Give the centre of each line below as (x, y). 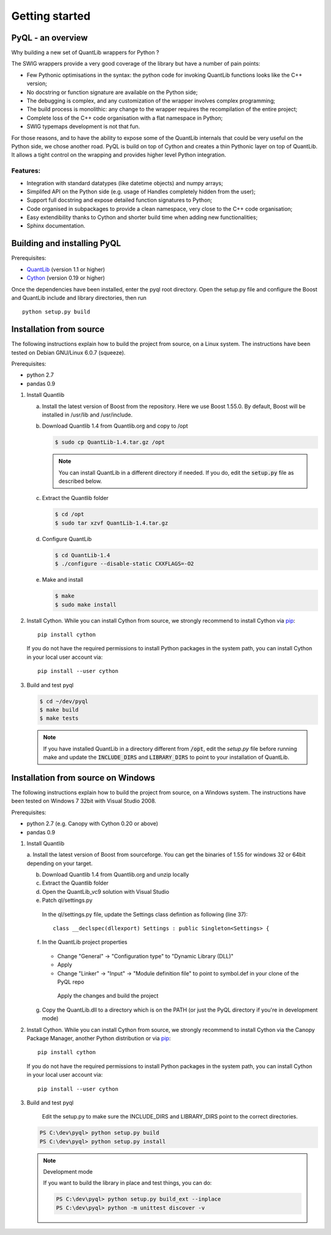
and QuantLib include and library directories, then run (79, 298)
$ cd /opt (70, 514)
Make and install (63, 580)
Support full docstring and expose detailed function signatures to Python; (120, 200)
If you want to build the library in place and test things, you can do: (127, 1183)
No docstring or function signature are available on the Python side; (112, 92)
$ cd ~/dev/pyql (64, 701)
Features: (26, 171)
